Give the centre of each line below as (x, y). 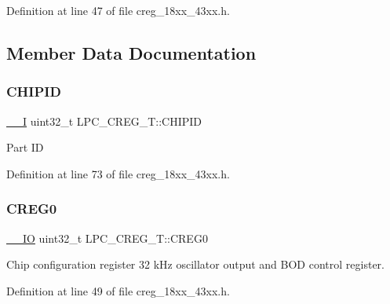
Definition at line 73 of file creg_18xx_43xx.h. (118, 173)
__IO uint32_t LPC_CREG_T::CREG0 (107, 238)
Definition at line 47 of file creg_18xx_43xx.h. (118, 10)
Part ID (25, 147)
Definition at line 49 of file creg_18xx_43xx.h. (118, 290)
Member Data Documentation (131, 52)
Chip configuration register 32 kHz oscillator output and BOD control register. (195, 264)
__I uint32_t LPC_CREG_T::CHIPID (104, 121)
